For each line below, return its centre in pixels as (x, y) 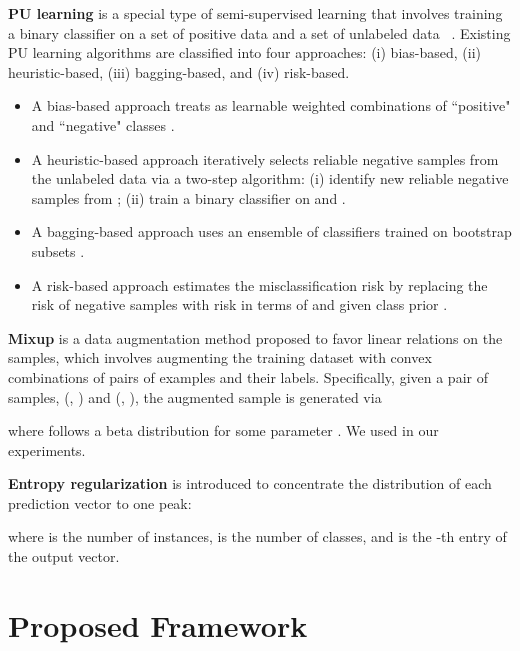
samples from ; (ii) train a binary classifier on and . (188, 197)
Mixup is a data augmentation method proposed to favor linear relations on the (255, 337)
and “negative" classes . (103, 124)
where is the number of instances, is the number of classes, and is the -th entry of (257, 536)
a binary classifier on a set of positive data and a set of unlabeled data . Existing (259, 32)
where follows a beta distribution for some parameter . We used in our (223, 430)
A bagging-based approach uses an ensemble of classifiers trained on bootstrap (271, 231)
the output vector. (64, 556)
